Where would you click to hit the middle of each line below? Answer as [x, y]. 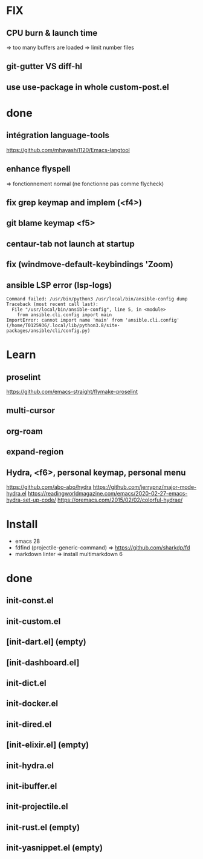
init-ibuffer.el [32, 786]
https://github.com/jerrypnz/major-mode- [145, 487]
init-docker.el [32, 704]
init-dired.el [29, 724]
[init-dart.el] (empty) [46, 642]
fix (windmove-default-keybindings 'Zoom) [90, 264]
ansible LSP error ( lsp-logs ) [59, 285]
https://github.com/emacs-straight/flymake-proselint [72, 391]
